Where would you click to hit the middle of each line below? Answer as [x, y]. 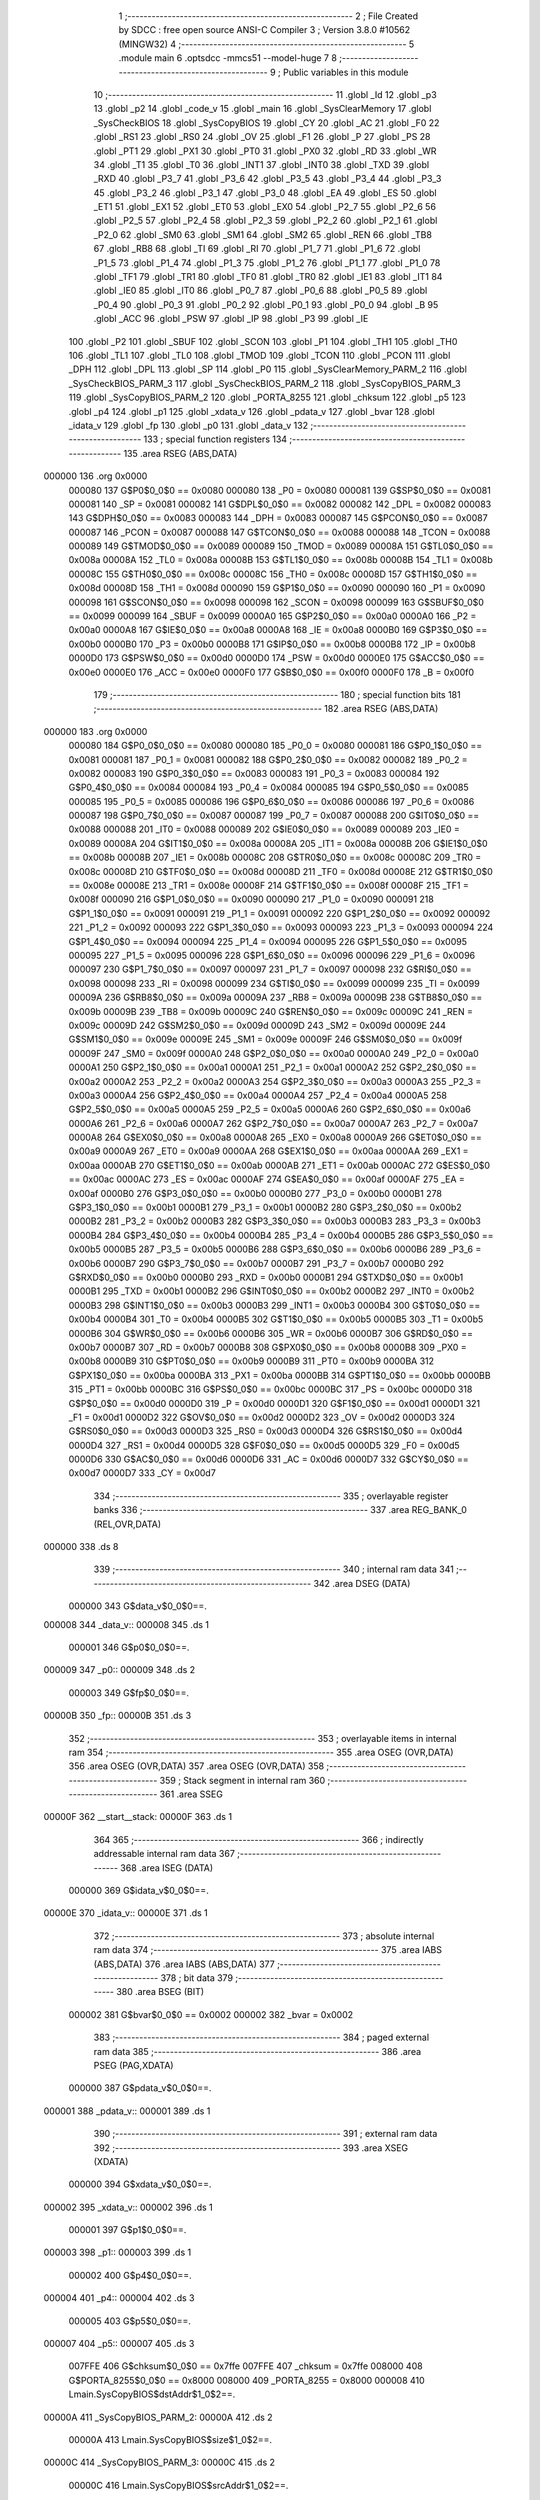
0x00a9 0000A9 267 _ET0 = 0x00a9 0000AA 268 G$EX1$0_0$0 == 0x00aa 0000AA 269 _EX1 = [268, 1151]
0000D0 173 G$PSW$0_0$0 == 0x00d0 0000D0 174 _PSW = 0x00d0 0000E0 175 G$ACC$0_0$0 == [276, 658]
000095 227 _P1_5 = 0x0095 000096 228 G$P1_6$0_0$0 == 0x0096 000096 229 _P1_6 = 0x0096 [272, 955]
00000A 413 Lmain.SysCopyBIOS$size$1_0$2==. [170, 2439]
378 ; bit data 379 [197, 1978]
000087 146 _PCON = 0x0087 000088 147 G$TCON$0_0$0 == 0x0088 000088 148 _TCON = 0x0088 [279, 532]
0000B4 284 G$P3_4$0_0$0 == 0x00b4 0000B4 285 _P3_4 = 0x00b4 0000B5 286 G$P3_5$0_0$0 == [281, 1235]
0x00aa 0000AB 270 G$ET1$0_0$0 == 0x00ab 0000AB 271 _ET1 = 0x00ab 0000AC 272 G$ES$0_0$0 [279, 1165]
